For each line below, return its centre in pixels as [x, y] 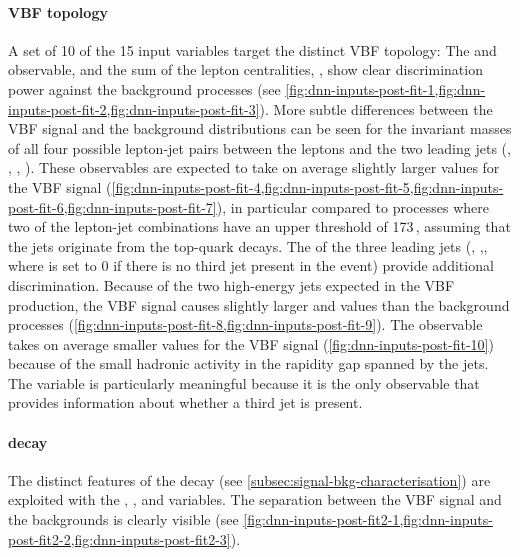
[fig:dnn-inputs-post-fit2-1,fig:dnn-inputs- [368, 519]
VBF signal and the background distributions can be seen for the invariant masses [260, 128]
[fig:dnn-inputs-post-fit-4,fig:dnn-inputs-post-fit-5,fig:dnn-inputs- [307, 186]
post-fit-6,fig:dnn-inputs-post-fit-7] [112, 206]
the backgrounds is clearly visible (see [123, 519]
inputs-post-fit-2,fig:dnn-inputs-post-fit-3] [134, 108]
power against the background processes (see [144, 88]
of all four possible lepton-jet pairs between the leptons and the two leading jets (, [259, 147]
